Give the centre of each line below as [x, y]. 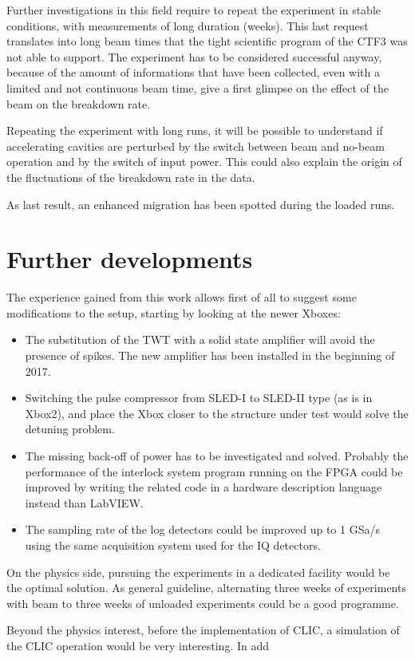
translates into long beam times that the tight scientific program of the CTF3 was [207, 41]
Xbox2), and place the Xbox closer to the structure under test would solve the [217, 413]
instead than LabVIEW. [84, 502]
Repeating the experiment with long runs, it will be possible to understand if [195, 130]
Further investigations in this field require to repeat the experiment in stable [194, 10]
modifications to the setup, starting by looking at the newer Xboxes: [174, 312]
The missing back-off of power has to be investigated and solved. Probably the [217, 456]
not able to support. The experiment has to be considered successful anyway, [194, 56]
